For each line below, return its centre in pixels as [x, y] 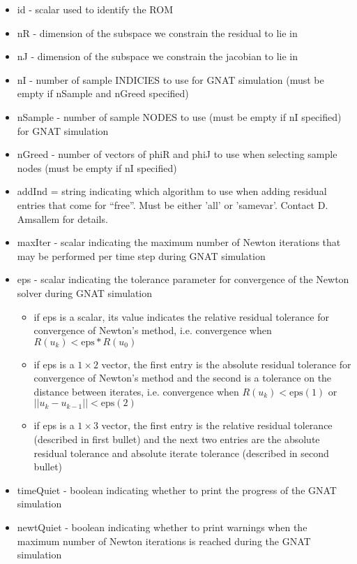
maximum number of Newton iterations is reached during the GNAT [164, 541]
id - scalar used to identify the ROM [95, 9]
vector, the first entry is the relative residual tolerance [217, 425]
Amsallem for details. [62, 218]
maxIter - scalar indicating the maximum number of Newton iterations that [179, 242]
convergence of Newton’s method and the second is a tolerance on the [183, 378]
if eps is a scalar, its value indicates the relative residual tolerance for [181, 316]
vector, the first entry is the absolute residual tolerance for [226, 364]
